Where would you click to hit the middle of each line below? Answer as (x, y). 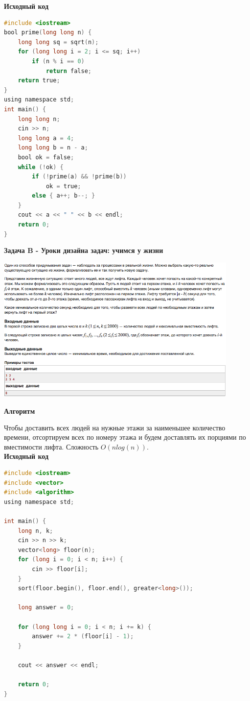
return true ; (39, 81)
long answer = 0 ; (46, 608)
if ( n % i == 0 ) (58, 61)
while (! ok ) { (41, 167)
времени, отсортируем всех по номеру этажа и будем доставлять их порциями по (125, 437)
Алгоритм (20, 411)
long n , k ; (35, 531)
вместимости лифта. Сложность (51, 446)
